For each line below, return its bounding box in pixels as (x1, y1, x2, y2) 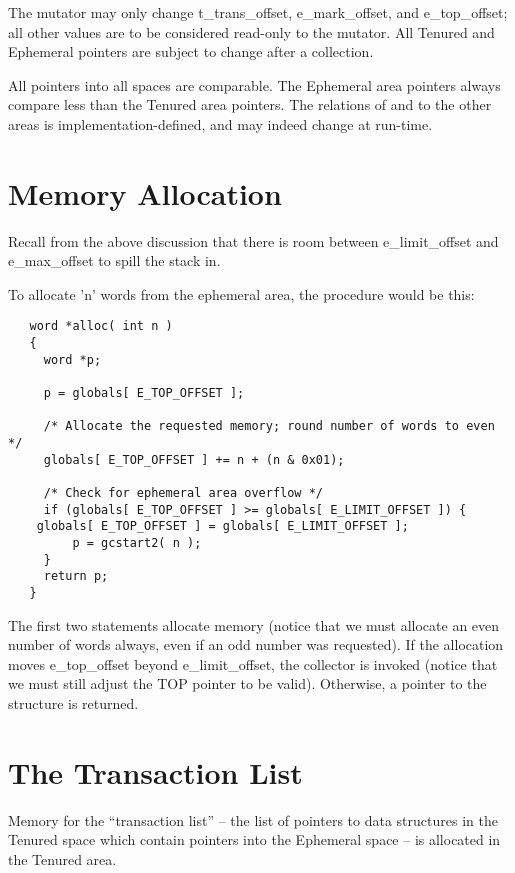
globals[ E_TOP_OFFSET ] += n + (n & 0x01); (43, 452, 345, 467)
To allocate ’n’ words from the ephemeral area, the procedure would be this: (8, 283, 475, 304)
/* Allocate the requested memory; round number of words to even (43, 419, 495, 434)
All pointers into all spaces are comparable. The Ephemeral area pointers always (8, 74, 501, 95)
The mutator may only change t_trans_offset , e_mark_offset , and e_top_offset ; (8, 2, 508, 22)
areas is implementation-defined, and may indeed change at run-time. (8, 113, 433, 134)
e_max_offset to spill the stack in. (8, 250, 221, 271)
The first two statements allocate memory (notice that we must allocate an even (8, 614, 500, 635)
